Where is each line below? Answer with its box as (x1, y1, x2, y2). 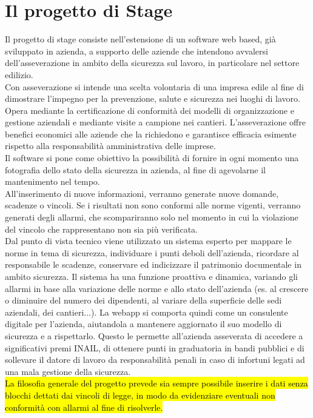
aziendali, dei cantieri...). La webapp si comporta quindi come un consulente (5, 305, 288, 318)
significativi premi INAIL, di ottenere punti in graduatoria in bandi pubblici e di (5, 341, 305, 354)
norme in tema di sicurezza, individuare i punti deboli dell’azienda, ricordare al (5, 246, 299, 259)
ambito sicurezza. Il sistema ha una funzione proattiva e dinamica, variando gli (5, 270, 298, 282)
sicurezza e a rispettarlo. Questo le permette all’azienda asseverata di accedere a (5, 329, 303, 342)
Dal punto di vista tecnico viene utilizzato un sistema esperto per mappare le (5, 234, 292, 247)
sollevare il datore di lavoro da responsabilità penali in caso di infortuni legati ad (5, 353, 305, 366)
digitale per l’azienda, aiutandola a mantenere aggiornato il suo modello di (5, 317, 282, 330)
